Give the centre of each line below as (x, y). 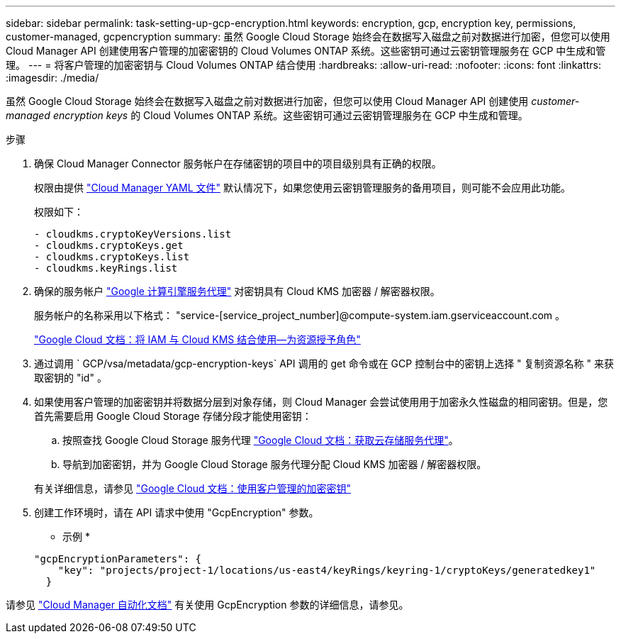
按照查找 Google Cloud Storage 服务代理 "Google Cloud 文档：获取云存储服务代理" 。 (261, 440)
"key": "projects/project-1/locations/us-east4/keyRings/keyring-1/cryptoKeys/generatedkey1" (327, 570)
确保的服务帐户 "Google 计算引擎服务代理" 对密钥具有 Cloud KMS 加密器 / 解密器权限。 (237, 291)
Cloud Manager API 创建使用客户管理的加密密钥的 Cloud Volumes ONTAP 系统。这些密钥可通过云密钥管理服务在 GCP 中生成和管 (306, 51)
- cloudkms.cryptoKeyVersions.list (133, 234)
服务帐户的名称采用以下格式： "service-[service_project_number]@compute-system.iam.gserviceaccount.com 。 (300, 315)
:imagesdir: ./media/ (52, 78)
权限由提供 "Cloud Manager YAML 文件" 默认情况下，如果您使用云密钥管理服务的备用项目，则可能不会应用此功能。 (302, 188)
